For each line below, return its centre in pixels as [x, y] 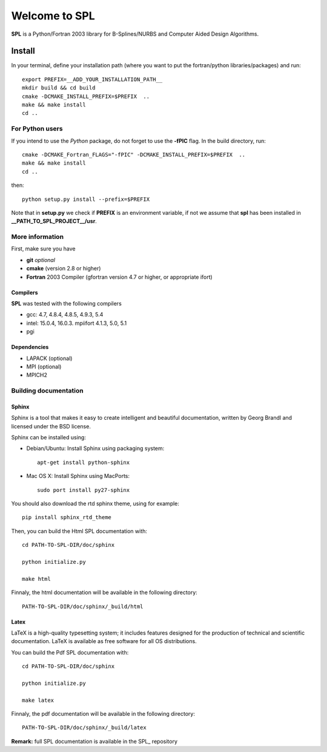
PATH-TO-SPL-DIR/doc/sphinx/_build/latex [84, 728]
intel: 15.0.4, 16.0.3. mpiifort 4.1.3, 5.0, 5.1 [77, 323]
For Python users [37, 129]
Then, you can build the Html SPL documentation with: [79, 531]
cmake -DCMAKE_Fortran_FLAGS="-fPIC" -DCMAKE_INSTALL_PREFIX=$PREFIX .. [134, 155]
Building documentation [48, 391]
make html [36, 579]
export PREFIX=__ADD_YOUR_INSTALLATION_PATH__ [92, 79]
